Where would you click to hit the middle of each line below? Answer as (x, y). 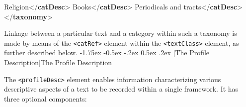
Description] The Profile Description (58, 62)
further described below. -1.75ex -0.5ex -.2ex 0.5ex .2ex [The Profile (107, 53)
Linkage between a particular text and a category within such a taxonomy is (121, 33)
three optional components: (45, 98)
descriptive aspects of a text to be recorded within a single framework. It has (121, 89)
